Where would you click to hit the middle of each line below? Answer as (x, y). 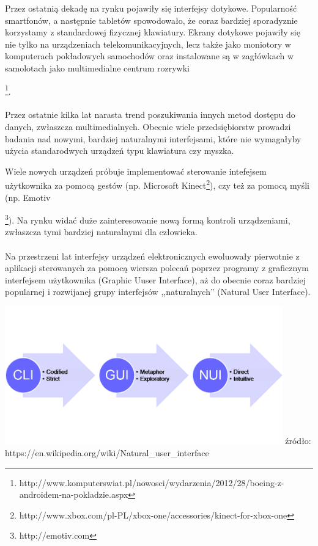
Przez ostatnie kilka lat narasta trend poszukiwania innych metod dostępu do (150, 115)
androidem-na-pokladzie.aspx (74, 494)
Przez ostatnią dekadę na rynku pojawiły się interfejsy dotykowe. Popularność (151, 8)
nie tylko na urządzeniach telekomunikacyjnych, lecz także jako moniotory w (148, 44)
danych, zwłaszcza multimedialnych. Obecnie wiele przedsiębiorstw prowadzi (148, 126)
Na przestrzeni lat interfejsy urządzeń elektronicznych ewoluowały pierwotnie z (152, 256)
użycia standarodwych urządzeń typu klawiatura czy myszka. (120, 151)
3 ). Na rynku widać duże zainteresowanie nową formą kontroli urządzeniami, (148, 219)
